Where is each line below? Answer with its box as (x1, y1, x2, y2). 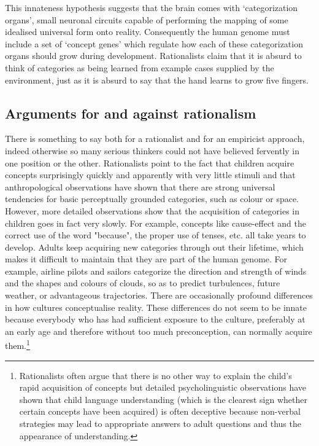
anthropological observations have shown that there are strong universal (5, 180, 275, 193)
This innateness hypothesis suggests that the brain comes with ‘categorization (5, 1, 298, 14)
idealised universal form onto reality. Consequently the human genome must (5, 25, 290, 38)
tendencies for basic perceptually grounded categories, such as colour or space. (5, 192, 299, 205)
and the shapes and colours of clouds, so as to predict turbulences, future (5, 276, 280, 289)
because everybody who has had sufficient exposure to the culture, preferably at (5, 313, 306, 326)
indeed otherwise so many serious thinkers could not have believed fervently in (5, 144, 300, 157)
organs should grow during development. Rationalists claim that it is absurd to (5, 49, 302, 62)
